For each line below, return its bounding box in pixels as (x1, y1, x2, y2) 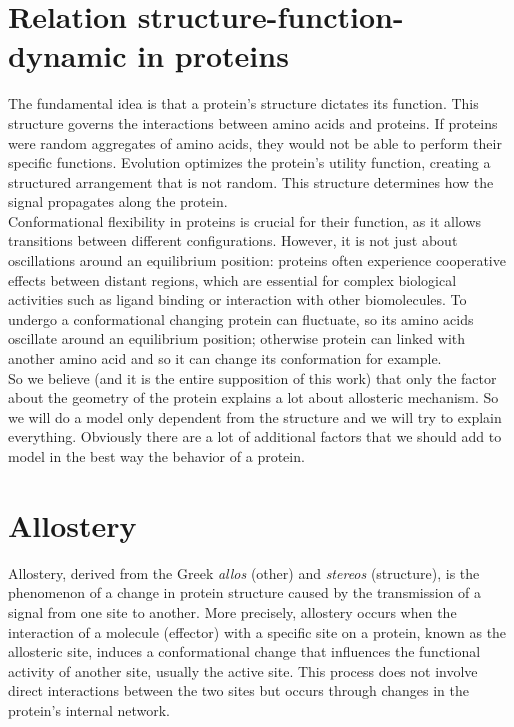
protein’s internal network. (8, 699, 170, 720)
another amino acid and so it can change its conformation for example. (8, 348, 442, 369)
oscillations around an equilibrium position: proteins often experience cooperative (8, 250, 506, 271)
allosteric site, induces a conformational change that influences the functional (8, 641, 481, 662)
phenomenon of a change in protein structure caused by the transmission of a (8, 582, 482, 603)
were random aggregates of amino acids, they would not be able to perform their (8, 132, 502, 153)
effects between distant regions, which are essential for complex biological (8, 269, 457, 290)
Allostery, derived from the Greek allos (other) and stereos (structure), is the (8, 562, 480, 583)
